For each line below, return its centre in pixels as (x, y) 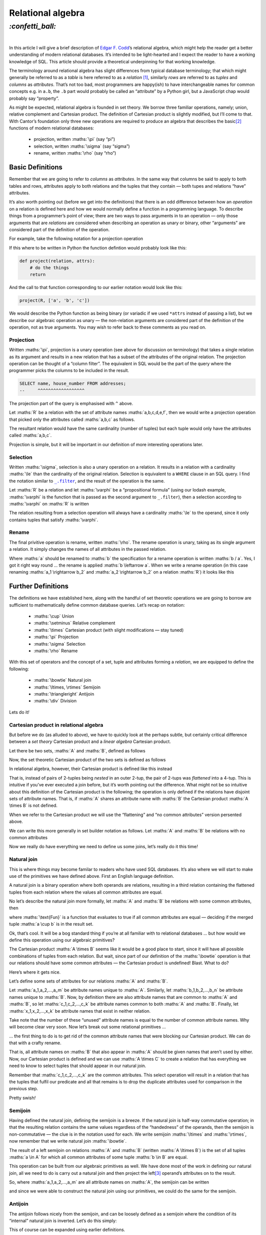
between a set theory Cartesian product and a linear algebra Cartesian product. (90, 741)
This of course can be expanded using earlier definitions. (67, 1230)
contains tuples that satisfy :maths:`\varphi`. (54, 520)
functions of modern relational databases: (52, 128)
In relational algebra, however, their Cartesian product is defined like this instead (91, 769)
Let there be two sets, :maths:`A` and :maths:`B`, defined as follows (77, 750)
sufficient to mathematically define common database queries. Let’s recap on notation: (97, 605)
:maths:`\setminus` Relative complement (75, 623)
